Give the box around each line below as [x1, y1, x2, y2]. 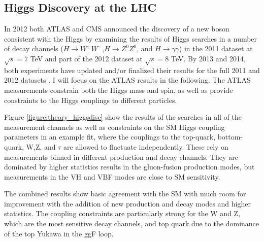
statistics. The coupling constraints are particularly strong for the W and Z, [4, 208, 241, 219]
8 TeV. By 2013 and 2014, [165, 53, 246, 63]
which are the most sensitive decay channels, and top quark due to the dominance [4, 218, 259, 229]
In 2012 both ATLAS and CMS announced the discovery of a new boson [4, 23, 229, 34]
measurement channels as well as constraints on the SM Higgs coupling [4, 121, 225, 132]
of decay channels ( [4, 43, 63, 54]
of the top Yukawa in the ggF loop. [4, 228, 114, 238]
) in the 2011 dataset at [179, 43, 253, 54]
